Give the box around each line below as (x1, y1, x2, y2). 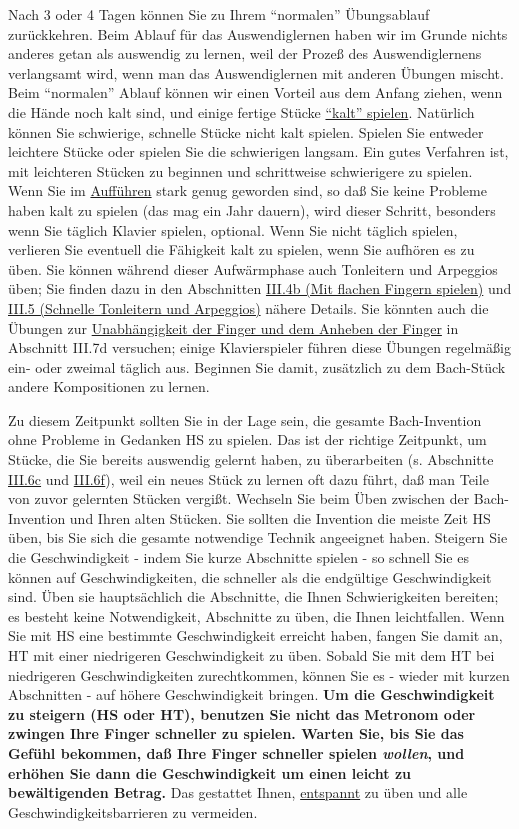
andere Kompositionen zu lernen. (8, 376, 210, 397)
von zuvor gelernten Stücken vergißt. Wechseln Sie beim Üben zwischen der (8, 488, 470, 509)
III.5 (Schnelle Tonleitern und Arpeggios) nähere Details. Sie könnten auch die (8, 297, 489, 318)
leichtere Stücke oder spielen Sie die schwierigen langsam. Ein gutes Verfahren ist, (8, 141, 509, 162)
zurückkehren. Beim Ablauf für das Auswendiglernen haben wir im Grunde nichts (8, 23, 508, 44)
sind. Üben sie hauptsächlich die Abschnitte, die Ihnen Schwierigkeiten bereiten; (8, 586, 499, 607)
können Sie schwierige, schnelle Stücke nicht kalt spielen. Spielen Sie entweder (8, 121, 484, 142)
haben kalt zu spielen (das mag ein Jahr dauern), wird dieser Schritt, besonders (8, 199, 496, 220)
